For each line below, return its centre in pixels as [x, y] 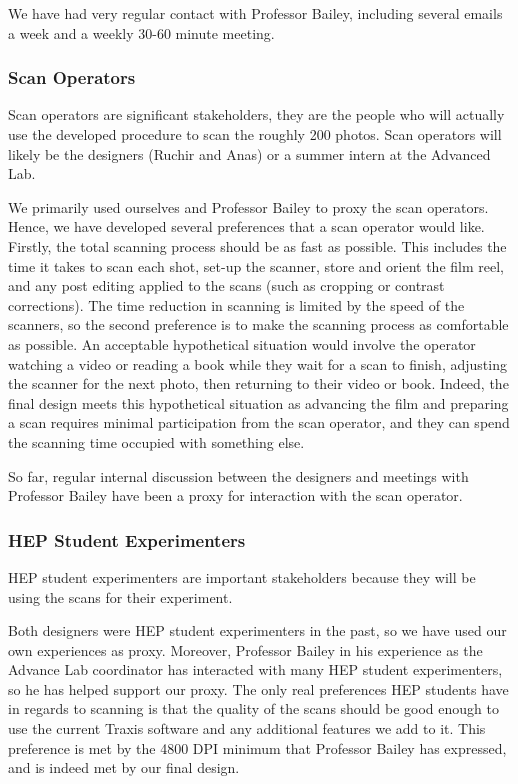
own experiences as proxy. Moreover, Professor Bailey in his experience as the [245, 649]
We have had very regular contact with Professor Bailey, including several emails [255, 13]
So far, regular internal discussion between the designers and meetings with [238, 475]
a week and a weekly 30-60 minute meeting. [141, 32]
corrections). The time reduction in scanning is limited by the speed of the [236, 304]
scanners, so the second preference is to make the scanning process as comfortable [258, 324]
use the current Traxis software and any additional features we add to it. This [247, 728]
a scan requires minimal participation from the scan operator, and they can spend [259, 422]
